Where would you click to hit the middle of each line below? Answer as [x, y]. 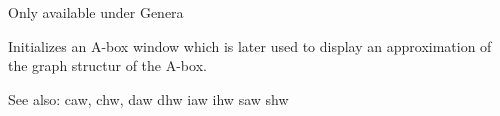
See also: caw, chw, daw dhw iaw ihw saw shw [148, 98]
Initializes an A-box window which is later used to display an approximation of [250, 45]
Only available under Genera [96, 12]
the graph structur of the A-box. [107, 65]
